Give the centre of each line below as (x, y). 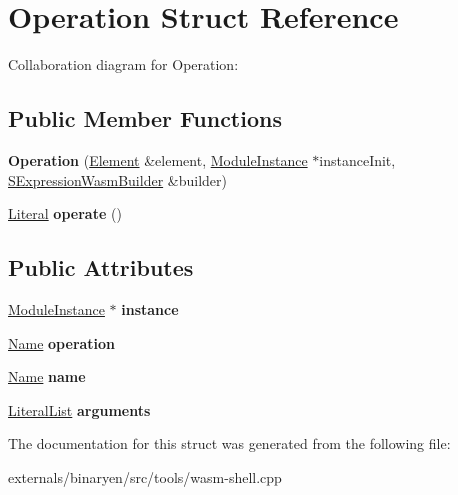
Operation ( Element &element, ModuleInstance (158, 159)
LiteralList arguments (79, 409)
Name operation (62, 342)
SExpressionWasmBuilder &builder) (117, 179)
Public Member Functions (145, 118)
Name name (47, 376)
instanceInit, (357, 159)
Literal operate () (65, 213)
